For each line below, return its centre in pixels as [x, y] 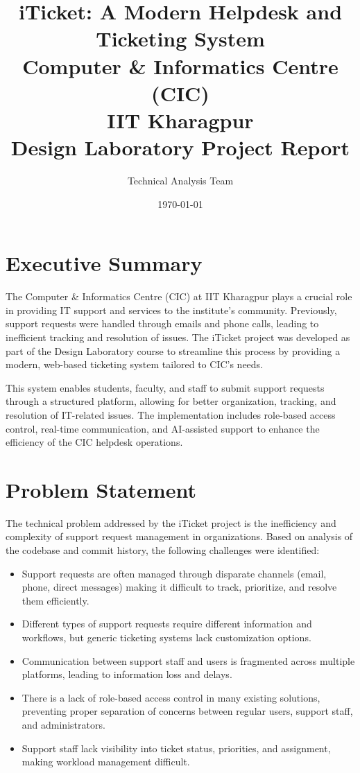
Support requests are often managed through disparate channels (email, [174, 573]
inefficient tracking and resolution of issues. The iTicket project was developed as [178, 337]
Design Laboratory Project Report [180, 147]
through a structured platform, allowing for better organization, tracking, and [171, 401]
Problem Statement [101, 489]
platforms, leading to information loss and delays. [127, 674]
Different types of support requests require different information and [167, 624]
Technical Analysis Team [180, 181]
